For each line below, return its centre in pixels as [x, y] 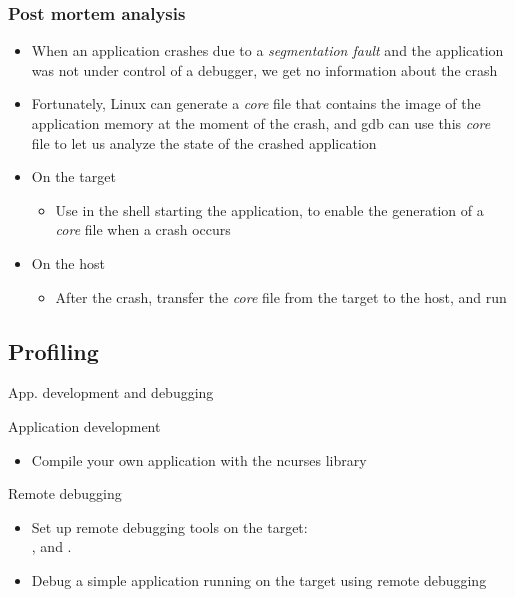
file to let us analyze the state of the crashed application [204, 142]
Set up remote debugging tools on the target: [169, 526]
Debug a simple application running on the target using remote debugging [259, 579]
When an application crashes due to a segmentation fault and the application [267, 50]
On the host [68, 262]
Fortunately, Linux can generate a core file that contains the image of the [256, 103]
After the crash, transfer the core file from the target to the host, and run [281, 296]
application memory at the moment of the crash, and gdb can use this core [261, 123]
